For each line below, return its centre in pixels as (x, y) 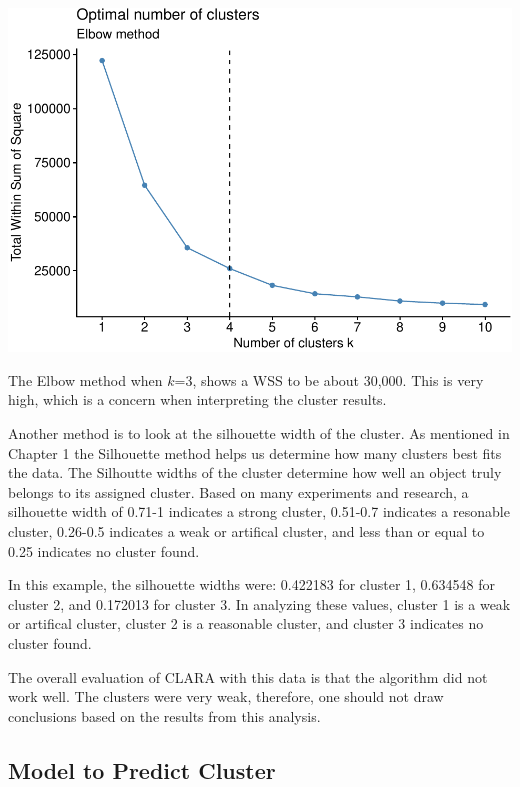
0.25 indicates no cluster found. (104, 550)
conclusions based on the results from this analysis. (164, 715)
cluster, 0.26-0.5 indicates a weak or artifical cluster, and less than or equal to (246, 530)
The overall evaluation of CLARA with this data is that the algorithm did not (248, 676)
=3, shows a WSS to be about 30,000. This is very (329, 379)
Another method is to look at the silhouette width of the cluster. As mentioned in (259, 433)
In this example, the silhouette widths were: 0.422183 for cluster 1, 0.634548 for (251, 584)
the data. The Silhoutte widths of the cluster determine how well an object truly (255, 472)
